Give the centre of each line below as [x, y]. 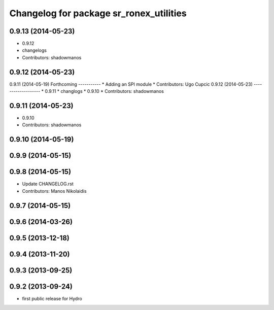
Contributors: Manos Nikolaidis [54, 191]
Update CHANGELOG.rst [48, 184]
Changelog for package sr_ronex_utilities [98, 13]
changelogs [34, 50]
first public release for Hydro [52, 298]
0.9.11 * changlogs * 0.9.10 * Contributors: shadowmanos [105, 91]
